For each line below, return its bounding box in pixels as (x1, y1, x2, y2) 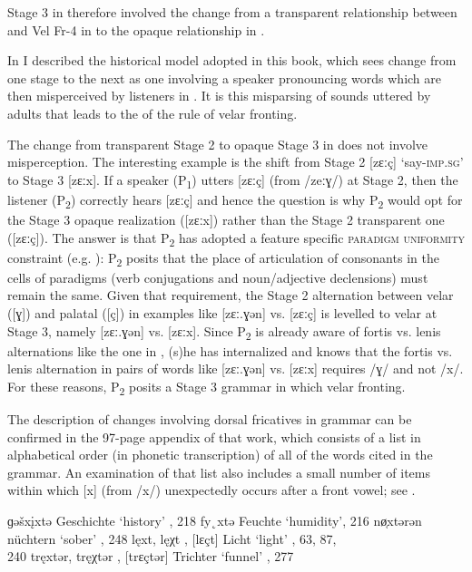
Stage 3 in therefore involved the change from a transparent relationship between (7, 3, 457, 21)
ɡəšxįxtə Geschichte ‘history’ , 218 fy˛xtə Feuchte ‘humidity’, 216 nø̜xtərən (7, 511, 422, 530)
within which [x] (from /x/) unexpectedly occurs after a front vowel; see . (7, 480, 416, 499)
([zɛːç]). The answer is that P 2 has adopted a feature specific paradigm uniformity (7, 228, 465, 249)
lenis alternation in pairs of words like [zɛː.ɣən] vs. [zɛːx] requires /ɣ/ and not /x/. (7, 359, 464, 378)
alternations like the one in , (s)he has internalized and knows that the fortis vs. (7, 341, 453, 360)
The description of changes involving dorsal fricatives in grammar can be (7, 410, 412, 429)
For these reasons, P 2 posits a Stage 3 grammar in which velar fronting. (7, 376, 406, 398)
